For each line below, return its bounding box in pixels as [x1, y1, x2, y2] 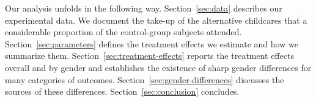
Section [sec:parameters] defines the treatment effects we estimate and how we [5, 37, 298, 50]
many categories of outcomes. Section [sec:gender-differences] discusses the [5, 73, 284, 86]
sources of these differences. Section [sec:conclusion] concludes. [5, 85, 240, 98]
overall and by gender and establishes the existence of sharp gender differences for [5, 61, 312, 73]
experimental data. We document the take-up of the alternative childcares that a [5, 13, 307, 26]
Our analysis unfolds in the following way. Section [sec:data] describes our [5, 2, 282, 14]
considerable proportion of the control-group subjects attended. [5, 25, 242, 38]
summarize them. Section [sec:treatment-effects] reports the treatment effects [5, 49, 294, 62]
